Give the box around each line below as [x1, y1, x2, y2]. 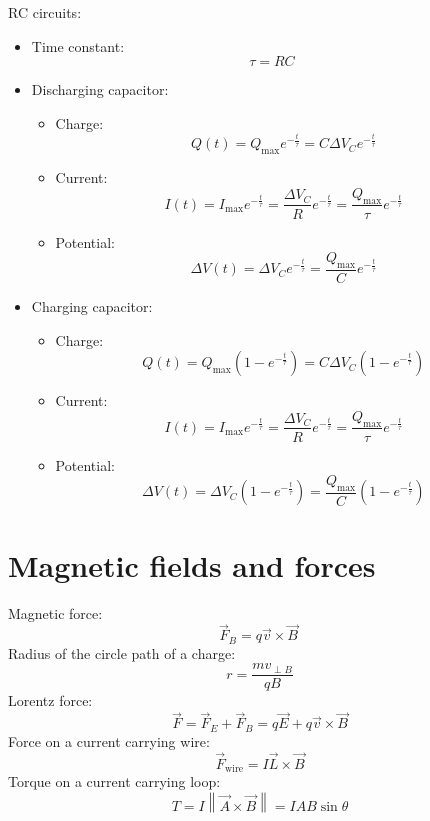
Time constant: [31, 35, 125, 56]
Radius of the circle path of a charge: [8, 642, 236, 663]
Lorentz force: [8, 690, 93, 711]
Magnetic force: [8, 602, 103, 623]
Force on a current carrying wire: [8, 730, 210, 751]
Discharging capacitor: [31, 79, 169, 100]
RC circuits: [8, 2, 82, 22]
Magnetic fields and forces [8, 544, 376, 585]
